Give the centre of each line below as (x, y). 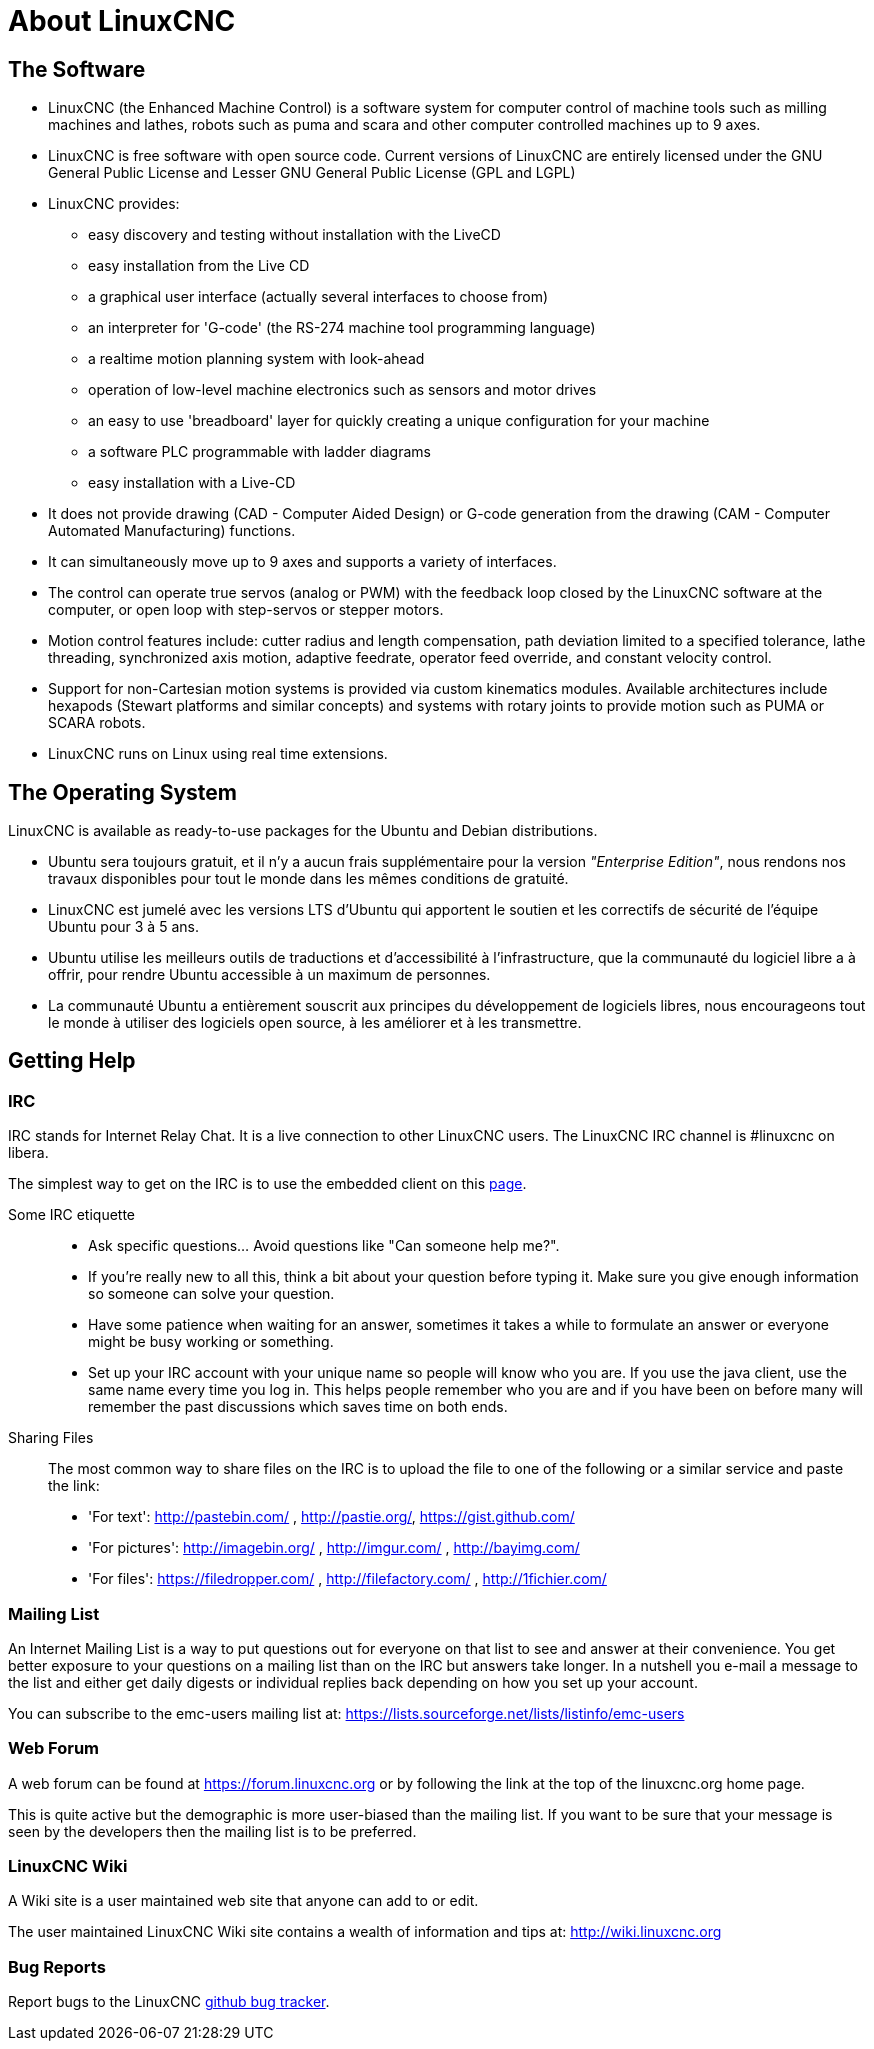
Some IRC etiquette (72, 1215)
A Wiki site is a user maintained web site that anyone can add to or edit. (243, 1901)
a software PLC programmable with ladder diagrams (259, 452)
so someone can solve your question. (211, 1294)
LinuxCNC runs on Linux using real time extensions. (218, 754)
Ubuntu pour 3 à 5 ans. (123, 927)
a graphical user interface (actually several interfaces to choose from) (318, 297)
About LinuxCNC (122, 21)
